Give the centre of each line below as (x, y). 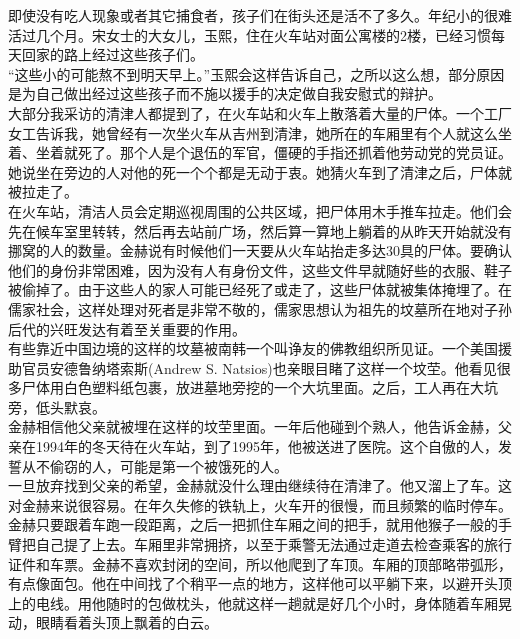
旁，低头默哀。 (57, 406)
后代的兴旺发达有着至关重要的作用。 (127, 328)
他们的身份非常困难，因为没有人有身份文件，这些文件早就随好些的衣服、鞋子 (260, 269)
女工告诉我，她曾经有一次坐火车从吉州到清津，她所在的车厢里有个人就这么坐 (260, 132)
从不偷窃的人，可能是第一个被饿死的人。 (154, 465)
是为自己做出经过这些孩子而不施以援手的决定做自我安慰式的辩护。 (225, 93)
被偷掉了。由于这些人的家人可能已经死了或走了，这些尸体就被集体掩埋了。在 (260, 289)
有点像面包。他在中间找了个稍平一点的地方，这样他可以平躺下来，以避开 (246, 583)
